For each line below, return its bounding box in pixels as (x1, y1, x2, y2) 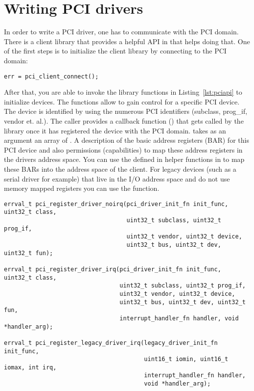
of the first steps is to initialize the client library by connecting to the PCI (4, 46, 227, 56)
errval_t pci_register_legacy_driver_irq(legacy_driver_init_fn (4, 339, 218, 346)
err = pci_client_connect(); (4, 73, 99, 80)
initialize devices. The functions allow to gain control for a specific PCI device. (4, 96, 240, 106)
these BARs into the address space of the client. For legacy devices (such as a (4, 163, 236, 174)
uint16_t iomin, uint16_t (144, 356, 229, 363)
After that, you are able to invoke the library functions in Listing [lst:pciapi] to (4, 87, 242, 97)
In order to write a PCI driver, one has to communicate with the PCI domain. (4, 26, 239, 37)
